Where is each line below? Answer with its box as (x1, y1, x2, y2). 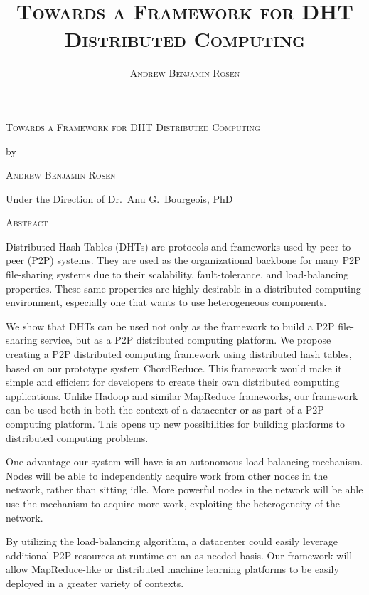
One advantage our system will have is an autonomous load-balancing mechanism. (6, 454, 363, 469)
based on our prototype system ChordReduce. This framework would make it (6, 360, 342, 375)
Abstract (6, 215, 48, 230)
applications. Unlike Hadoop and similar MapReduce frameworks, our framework (6, 388, 358, 403)
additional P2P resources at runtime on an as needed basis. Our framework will (6, 547, 353, 562)
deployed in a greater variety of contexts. (6, 575, 184, 590)
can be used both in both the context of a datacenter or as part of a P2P (6, 402, 324, 417)
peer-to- (320, 238, 354, 253)
